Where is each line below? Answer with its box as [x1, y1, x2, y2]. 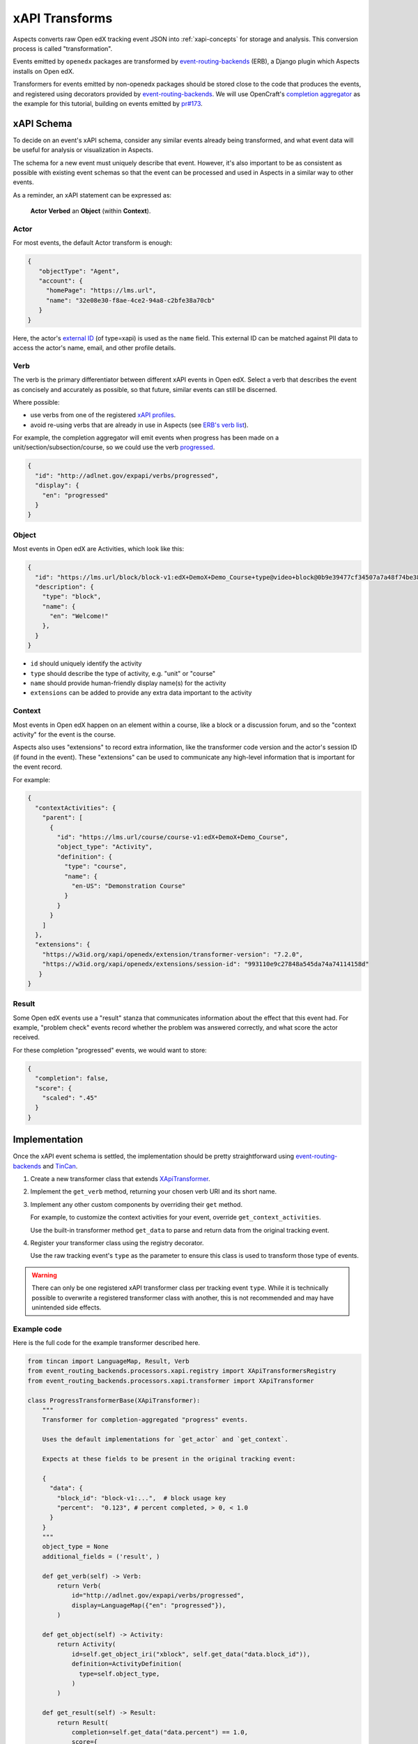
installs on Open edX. [13, 67, 75, 75]
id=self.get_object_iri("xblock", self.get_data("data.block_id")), [71, 1650, 311, 1658]
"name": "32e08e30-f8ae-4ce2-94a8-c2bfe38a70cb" [45, 296, 215, 304]
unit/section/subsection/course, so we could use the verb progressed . [13, 443, 215, 451]
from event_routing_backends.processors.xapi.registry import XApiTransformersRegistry [27, 1367, 336, 1375]
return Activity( [56, 1640, 116, 1648]
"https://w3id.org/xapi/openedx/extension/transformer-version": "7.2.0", [42, 950, 303, 959]
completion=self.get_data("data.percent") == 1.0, [71, 1728, 249, 1736]
